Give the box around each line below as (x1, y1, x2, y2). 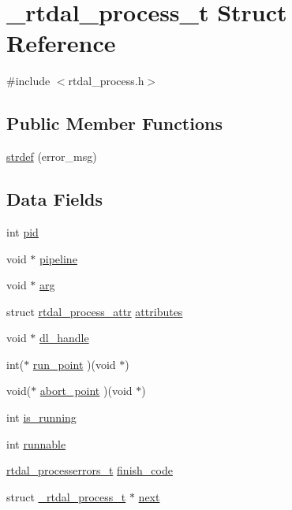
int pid (6, 223, 39, 240)
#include (6, 73, 51, 89)
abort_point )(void (39, 382, 133, 399)
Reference (6, 27, 116, 59)
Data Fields (6, 187, 103, 211)
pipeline (39, 250, 77, 266)
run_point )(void (32, 356, 116, 372)
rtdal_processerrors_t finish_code (6, 462, 173, 478)
